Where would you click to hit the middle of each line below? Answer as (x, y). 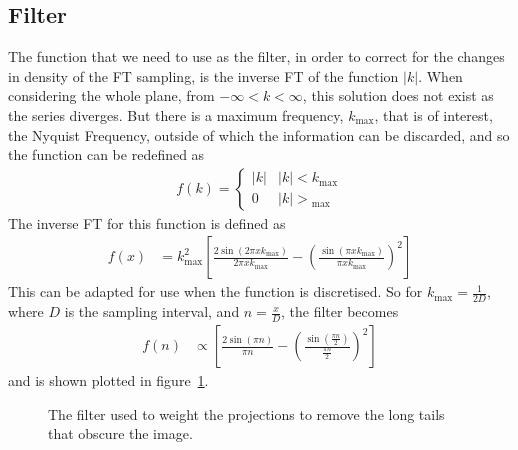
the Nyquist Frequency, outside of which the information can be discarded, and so (259, 134)
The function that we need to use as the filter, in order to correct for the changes (256, 56)
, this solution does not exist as (398, 95)
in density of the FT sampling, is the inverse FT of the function (203, 75)
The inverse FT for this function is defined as (147, 222)
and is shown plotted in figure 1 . (108, 380)
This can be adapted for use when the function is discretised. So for (215, 291)
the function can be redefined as (106, 154)
